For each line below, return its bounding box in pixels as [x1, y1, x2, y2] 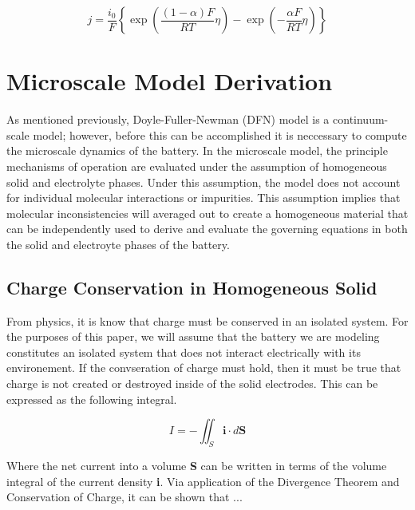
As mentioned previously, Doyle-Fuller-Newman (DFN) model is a [6, 111, 330, 128]
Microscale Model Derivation [6, 65, 333, 97]
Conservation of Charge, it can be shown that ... [6, 488, 243, 505]
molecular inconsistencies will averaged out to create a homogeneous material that [6, 204, 409, 221]
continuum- [333, 111, 389, 128]
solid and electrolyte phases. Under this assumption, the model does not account [6, 173, 401, 190]
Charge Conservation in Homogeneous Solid [6, 275, 377, 299]
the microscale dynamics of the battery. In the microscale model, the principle [6, 142, 388, 159]
